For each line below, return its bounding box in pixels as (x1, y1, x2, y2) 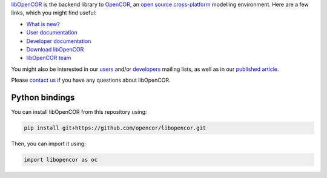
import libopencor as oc (24, 156, 98, 163)
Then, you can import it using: (11, 140, 86, 147)
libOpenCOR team (26, 54, 71, 62)
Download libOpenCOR (26, 45, 84, 53)
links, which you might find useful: (11, 9, 97, 16)
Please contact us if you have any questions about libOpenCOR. (11, 76, 171, 84)
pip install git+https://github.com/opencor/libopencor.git (24, 125, 206, 131)
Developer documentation (26, 37, 91, 45)
